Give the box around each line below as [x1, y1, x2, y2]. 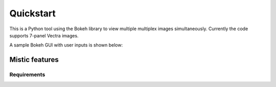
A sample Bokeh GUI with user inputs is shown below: [9, 42, 123, 48]
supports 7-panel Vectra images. [9, 32, 79, 38]
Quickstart [9, 8, 56, 19]
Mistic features [9, 55, 59, 64]
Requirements [9, 71, 45, 78]
